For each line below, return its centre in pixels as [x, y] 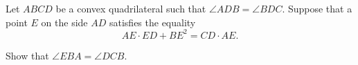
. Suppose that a [317, 8]
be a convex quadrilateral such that [131, 8]
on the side [64, 22]
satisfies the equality [152, 22]
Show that [27, 55]
